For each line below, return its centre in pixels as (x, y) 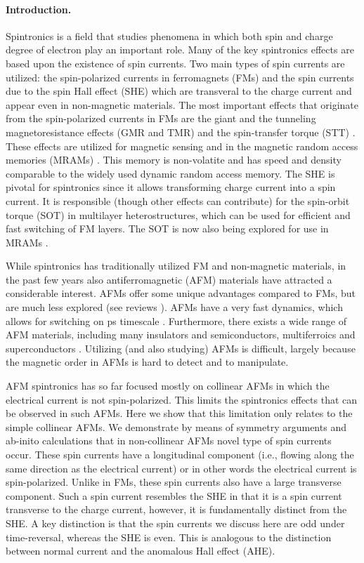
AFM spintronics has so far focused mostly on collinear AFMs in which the (168, 386)
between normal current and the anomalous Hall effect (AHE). (141, 551)
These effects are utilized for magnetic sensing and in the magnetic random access (182, 146)
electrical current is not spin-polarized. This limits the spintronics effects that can (182, 399)
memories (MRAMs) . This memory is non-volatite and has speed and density (174, 160)
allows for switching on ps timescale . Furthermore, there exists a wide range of (176, 320)
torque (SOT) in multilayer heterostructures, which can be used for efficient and (178, 214)
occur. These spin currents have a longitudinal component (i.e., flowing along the (180, 455)
